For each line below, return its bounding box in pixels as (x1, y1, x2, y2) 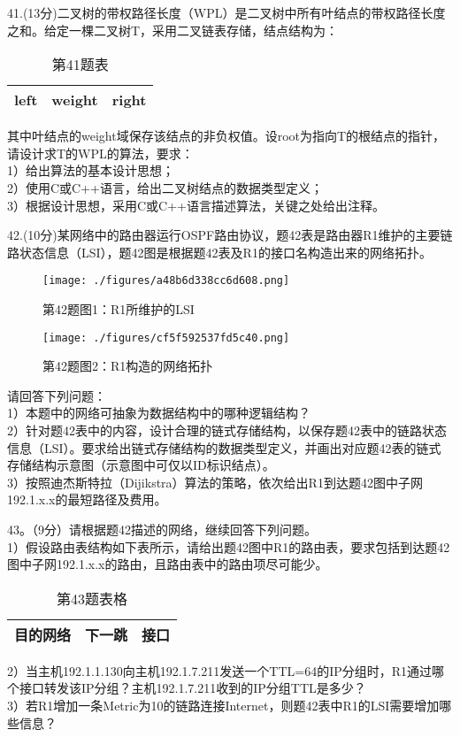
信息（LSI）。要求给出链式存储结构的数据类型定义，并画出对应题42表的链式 (7, 438, 441, 457)
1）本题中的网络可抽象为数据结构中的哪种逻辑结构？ (7, 403, 310, 422)
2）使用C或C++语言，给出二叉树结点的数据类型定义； (7, 178, 323, 196)
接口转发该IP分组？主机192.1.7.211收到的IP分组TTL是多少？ (19, 679, 366, 697)
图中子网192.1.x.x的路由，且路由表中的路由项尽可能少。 (7, 555, 328, 573)
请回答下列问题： (7, 386, 106, 404)
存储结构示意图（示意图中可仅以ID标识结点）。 (7, 456, 275, 474)
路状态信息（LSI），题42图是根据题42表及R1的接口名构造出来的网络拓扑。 (7, 242, 432, 261)
